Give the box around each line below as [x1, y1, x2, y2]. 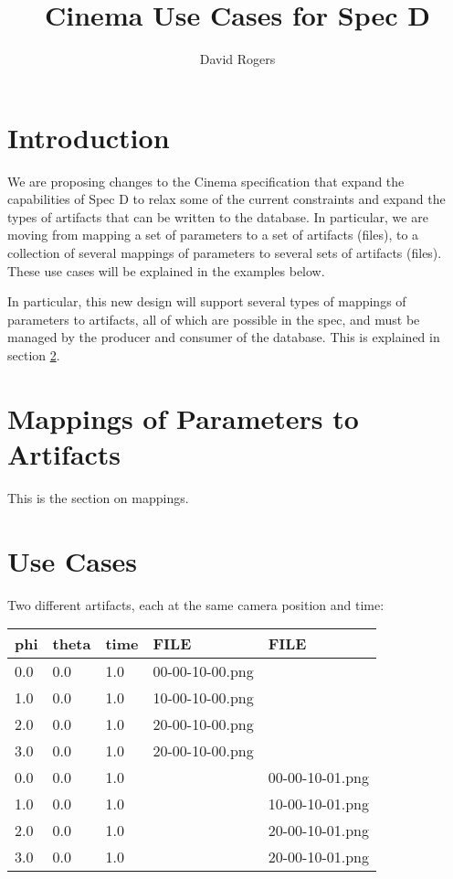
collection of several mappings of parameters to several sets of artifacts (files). [7, 243, 442, 263]
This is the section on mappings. [7, 488, 189, 507]
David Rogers [199, 49, 276, 69]
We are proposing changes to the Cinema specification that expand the [7, 171, 405, 190]
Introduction [7, 118, 170, 155]
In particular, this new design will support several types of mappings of [7, 292, 406, 311]
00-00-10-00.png [153, 660, 254, 682]
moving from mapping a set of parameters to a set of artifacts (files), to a [7, 225, 419, 244]
